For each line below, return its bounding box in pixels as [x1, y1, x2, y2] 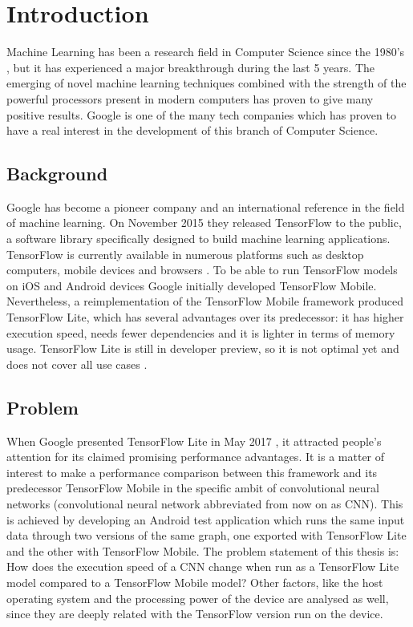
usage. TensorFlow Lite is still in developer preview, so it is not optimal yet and [6, 340, 399, 357]
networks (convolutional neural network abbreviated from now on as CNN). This [6, 496, 403, 512]
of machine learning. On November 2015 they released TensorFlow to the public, [6, 214, 402, 231]
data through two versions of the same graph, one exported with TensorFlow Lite [6, 527, 407, 544]
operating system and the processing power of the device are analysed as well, [6, 589, 389, 606]
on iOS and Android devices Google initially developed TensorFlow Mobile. [6, 277, 377, 293]
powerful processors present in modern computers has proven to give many [6, 90, 374, 107]
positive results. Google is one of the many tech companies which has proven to [6, 106, 396, 123]
